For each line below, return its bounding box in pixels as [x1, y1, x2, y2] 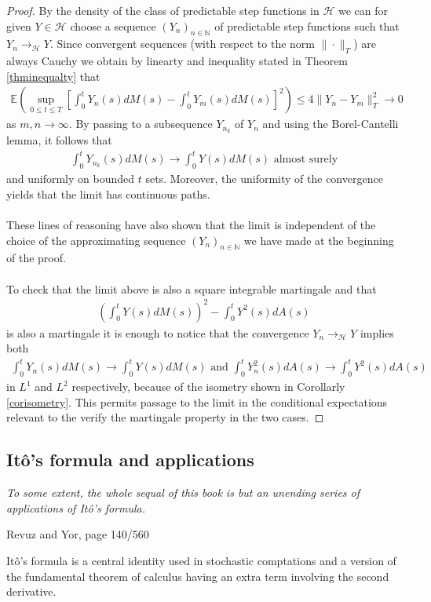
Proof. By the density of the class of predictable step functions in [6, 2, 320, 18]
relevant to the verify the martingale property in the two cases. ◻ [6, 409, 324, 425]
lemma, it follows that [6, 132, 112, 148]
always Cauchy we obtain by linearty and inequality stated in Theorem [6, 53, 349, 69]
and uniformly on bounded [6, 170, 135, 187]
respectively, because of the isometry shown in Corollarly [71, 378, 345, 395]
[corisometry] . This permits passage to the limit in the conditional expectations [6, 393, 388, 410]
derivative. [6, 583, 57, 600]
